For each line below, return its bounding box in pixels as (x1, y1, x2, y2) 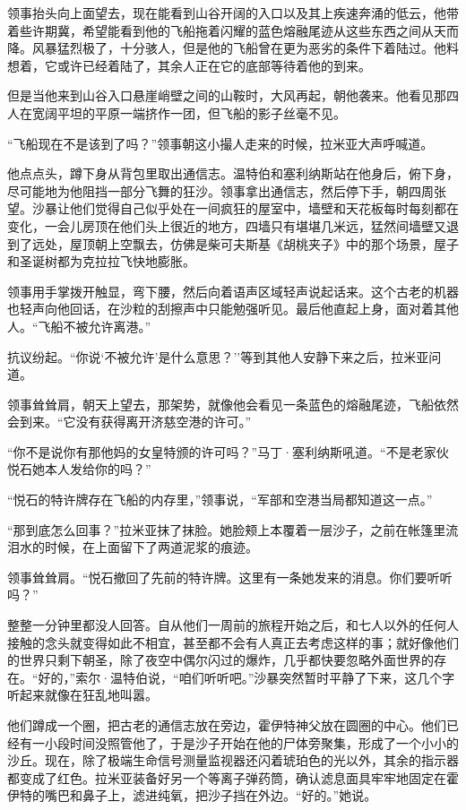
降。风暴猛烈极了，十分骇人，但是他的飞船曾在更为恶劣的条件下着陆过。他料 (7, 39, 459, 57)
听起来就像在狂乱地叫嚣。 (7, 685, 158, 704)
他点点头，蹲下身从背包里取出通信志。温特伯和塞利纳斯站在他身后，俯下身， (7, 164, 459, 183)
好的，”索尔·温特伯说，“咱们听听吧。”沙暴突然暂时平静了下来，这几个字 (38, 668, 455, 686)
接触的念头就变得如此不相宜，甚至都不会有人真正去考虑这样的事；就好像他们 (7, 633, 459, 651)
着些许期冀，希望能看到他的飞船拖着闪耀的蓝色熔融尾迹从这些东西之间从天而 (7, 21, 459, 39)
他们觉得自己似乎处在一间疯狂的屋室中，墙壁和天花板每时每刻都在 (69, 199, 459, 218)
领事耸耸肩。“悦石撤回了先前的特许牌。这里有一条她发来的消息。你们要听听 (7, 567, 453, 586)
